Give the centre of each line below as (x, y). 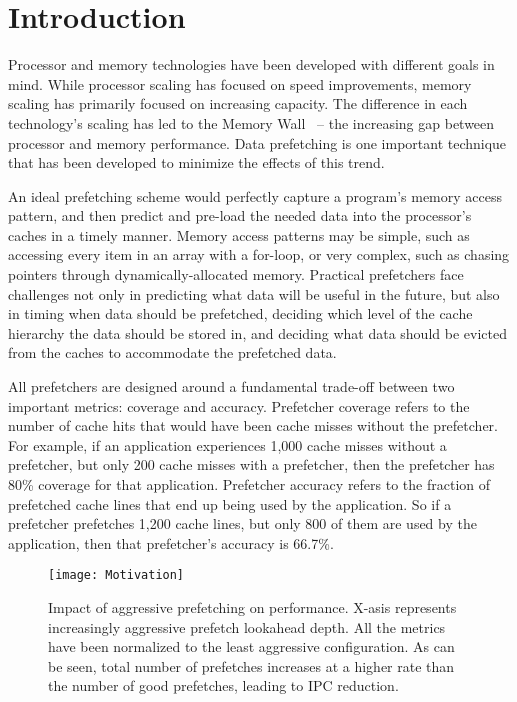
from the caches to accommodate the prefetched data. (172, 352)
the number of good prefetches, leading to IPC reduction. (223, 685)
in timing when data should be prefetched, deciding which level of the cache (240, 313)
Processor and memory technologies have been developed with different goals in (251, 64)
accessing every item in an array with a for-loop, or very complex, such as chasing (259, 254)
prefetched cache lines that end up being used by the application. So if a (230, 503)
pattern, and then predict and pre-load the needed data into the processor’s (240, 215)
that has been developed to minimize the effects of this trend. (196, 162)
